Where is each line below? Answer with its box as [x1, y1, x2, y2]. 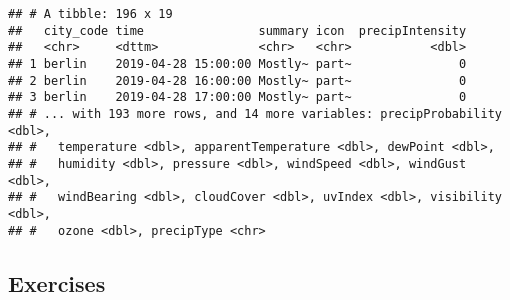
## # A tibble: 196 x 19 [8, 7, 173, 21]
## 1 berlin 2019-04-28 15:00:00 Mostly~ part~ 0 [8, 56, 467, 71]
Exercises [8, 267, 106, 298]
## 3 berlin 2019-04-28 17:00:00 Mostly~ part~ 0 [8, 90, 467, 105]
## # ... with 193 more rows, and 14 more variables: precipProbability [8, 106, 502, 121]
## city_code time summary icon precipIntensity [8, 23, 467, 38]
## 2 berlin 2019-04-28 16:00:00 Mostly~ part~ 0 [8, 73, 467, 88]
